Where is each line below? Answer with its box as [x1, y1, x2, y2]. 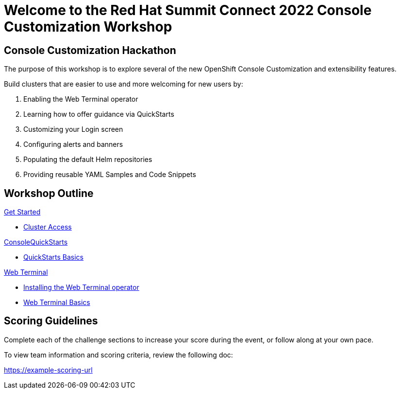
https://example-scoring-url [4, 365, 93, 374]
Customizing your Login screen [23, 125, 123, 134]
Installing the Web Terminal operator [23, 283, 139, 292]
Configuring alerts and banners [23, 140, 123, 149]
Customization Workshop [4, 18, 172, 35]
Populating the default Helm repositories [23, 155, 152, 164]
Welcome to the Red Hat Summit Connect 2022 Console [4, 2, 372, 18]
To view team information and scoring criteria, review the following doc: [4, 350, 233, 359]
